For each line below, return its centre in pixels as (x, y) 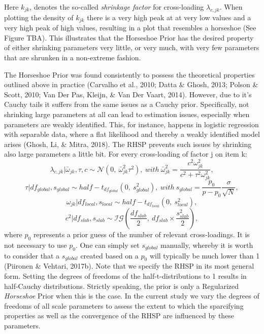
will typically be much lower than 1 (205, 255)
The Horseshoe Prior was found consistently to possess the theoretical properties (129, 74)
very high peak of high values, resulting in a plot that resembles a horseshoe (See (130, 28)
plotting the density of (39, 17)
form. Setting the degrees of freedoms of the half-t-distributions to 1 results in (125, 275)
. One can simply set (107, 245)
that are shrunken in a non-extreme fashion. (73, 58)
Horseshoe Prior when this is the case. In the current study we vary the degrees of (132, 296)
